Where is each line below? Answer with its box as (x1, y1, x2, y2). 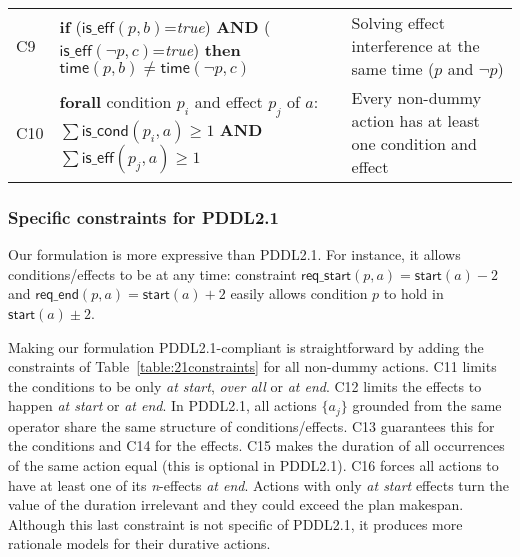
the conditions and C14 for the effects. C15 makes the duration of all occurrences (8, 435, 505, 456)
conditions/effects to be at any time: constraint (8, 263, 297, 284)
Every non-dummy (351, 86, 482, 109)
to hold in (383, 283, 444, 304)
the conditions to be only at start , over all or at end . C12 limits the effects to (8, 375, 482, 396)
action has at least (351, 109, 480, 132)
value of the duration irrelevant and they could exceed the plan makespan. (8, 494, 464, 515)
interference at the (351, 34, 480, 57)
